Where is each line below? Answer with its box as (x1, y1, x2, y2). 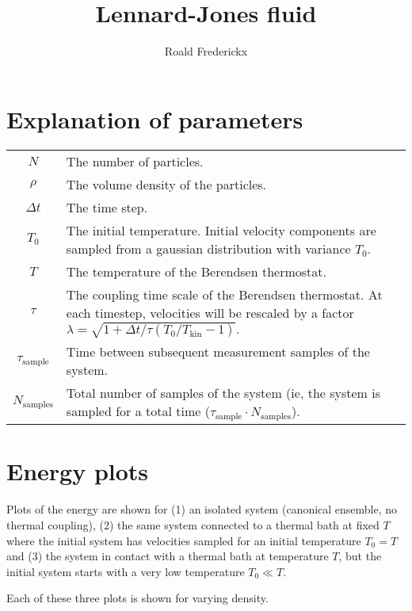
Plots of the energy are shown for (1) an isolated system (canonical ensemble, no (6, 501, 398, 517)
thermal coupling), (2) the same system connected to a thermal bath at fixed (6, 516, 380, 533)
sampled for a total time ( (66, 402, 210, 421)
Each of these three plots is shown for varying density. (6, 590, 269, 606)
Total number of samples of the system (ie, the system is (66, 384, 381, 403)
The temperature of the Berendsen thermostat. (66, 262, 326, 281)
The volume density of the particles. (66, 174, 267, 193)
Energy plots (6, 455, 149, 487)
